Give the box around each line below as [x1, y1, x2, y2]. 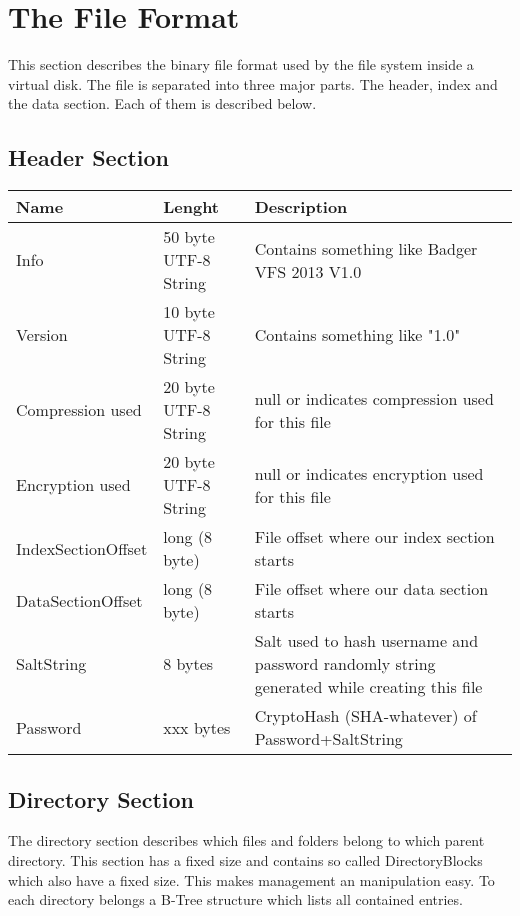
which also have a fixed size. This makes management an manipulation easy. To [8, 869, 495, 890]
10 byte [163, 300, 215, 324]
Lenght [163, 195, 219, 219]
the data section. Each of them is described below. [8, 93, 317, 114]
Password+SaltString [254, 727, 403, 751]
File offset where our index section [254, 525, 495, 549]
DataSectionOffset [16, 588, 143, 612]
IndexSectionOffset [16, 536, 148, 560]
